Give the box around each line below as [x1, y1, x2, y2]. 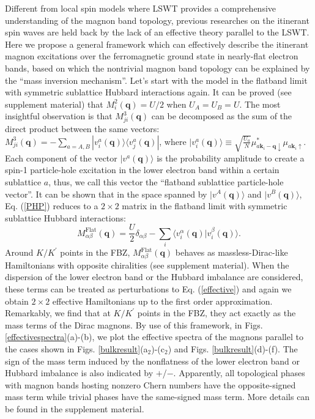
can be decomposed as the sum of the [151, 109, 292, 122]
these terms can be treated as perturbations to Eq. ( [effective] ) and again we [5, 283, 292, 295]
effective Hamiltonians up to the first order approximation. [52, 294, 273, 307]
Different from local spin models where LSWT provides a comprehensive [5, 2, 276, 14]
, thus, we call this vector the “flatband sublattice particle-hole [48, 175, 284, 188]
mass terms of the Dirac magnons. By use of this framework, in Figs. [5, 318, 263, 331]
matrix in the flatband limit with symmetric [122, 199, 287, 212]
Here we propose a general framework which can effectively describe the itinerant [5, 37, 309, 50]
